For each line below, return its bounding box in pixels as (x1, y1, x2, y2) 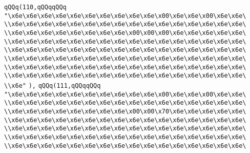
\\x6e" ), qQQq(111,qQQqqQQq (4, 82, 101, 89)
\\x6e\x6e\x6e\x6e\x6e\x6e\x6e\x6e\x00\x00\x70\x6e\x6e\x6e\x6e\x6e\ (4, 107, 246, 115)
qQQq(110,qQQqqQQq (4, 4, 67, 11)
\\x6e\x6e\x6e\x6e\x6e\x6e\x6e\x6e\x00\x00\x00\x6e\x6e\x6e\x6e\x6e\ (4, 29, 246, 36)
